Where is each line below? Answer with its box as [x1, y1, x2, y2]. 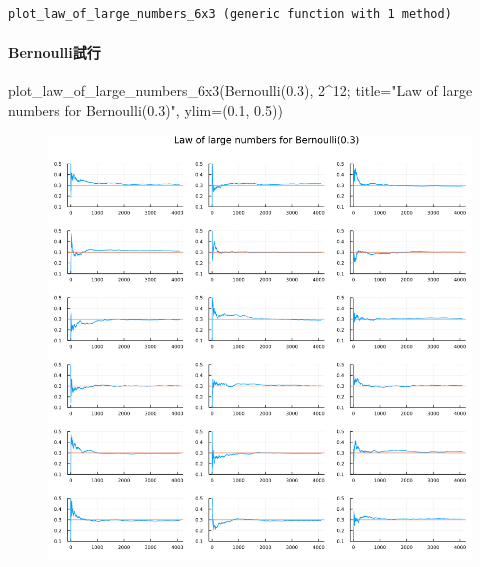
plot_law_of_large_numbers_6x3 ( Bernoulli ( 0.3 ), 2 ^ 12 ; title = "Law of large [8, 80, 473, 101]
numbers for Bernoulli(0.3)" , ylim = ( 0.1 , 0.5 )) [8, 99, 283, 120]
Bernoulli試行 [8, 42, 101, 63]
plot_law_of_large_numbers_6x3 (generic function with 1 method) [8, 7, 452, 21]
